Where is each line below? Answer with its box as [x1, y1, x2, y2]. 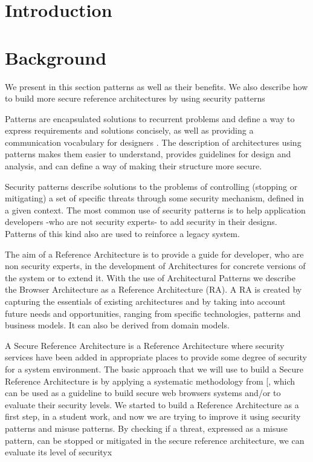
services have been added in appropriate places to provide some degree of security [5, 351, 307, 363]
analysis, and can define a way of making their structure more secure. [5, 160, 262, 172]
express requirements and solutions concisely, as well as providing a [5, 124, 254, 137]
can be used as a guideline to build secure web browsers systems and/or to [5, 386, 281, 399]
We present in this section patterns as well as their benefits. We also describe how [5, 80, 308, 93]
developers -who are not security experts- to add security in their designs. [5, 215, 277, 228]
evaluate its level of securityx [5, 446, 112, 458]
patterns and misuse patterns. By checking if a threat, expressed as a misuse [5, 421, 288, 434]
